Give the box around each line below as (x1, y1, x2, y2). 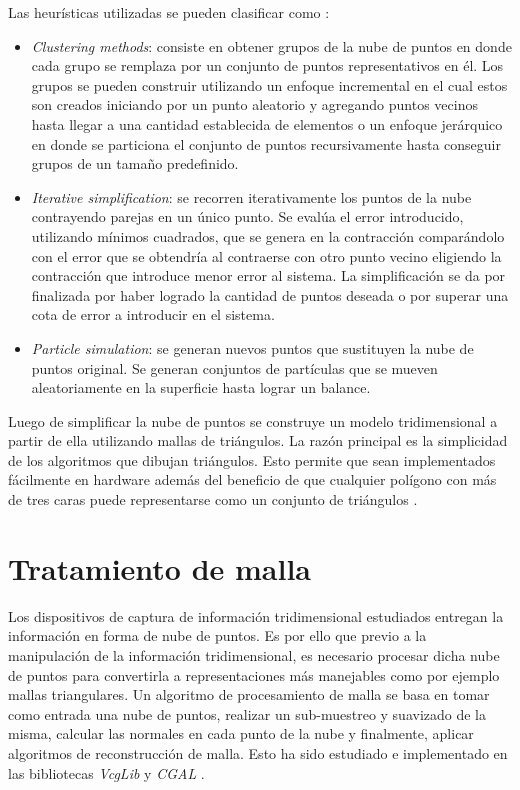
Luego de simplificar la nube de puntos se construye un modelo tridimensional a (8, 410, 498, 431)
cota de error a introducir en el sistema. (31, 304, 275, 325)
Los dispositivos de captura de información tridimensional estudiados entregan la (8, 605, 504, 626)
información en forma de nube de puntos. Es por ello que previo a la (8, 625, 427, 646)
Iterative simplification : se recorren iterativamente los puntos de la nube (31, 186, 472, 207)
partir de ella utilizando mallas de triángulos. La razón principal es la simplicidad (8, 430, 508, 451)
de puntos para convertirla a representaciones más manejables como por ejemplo (8, 664, 500, 685)
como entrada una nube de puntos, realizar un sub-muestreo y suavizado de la (8, 703, 487, 724)
